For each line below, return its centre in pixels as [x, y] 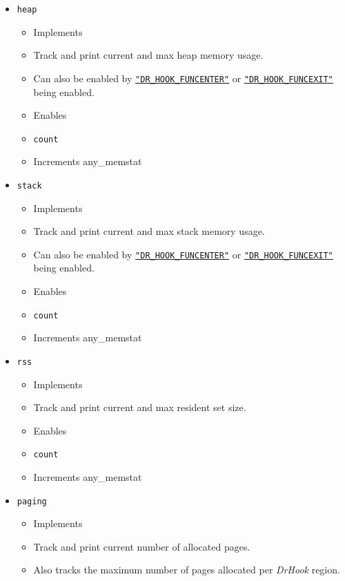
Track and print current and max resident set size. [140, 407]
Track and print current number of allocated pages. [142, 546]
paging [32, 501]
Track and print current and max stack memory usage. [149, 231]
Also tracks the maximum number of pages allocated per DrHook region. [187, 570]
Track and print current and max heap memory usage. [148, 55]
